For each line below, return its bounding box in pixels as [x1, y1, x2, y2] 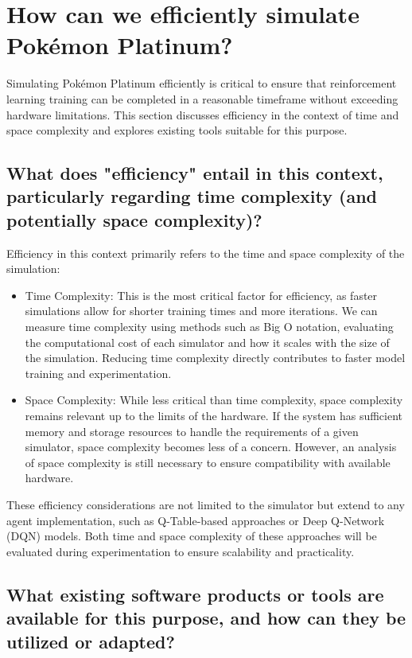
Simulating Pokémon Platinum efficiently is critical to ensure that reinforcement [6, 75, 397, 91]
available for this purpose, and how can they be [6, 605, 406, 630]
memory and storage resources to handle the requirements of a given [25, 422, 359, 439]
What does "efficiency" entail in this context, [6, 161, 383, 185]
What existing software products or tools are [6, 582, 384, 606]
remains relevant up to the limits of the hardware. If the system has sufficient [25, 407, 403, 424]
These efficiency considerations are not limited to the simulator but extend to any [6, 496, 405, 512]
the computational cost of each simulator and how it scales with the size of [25, 333, 390, 350]
